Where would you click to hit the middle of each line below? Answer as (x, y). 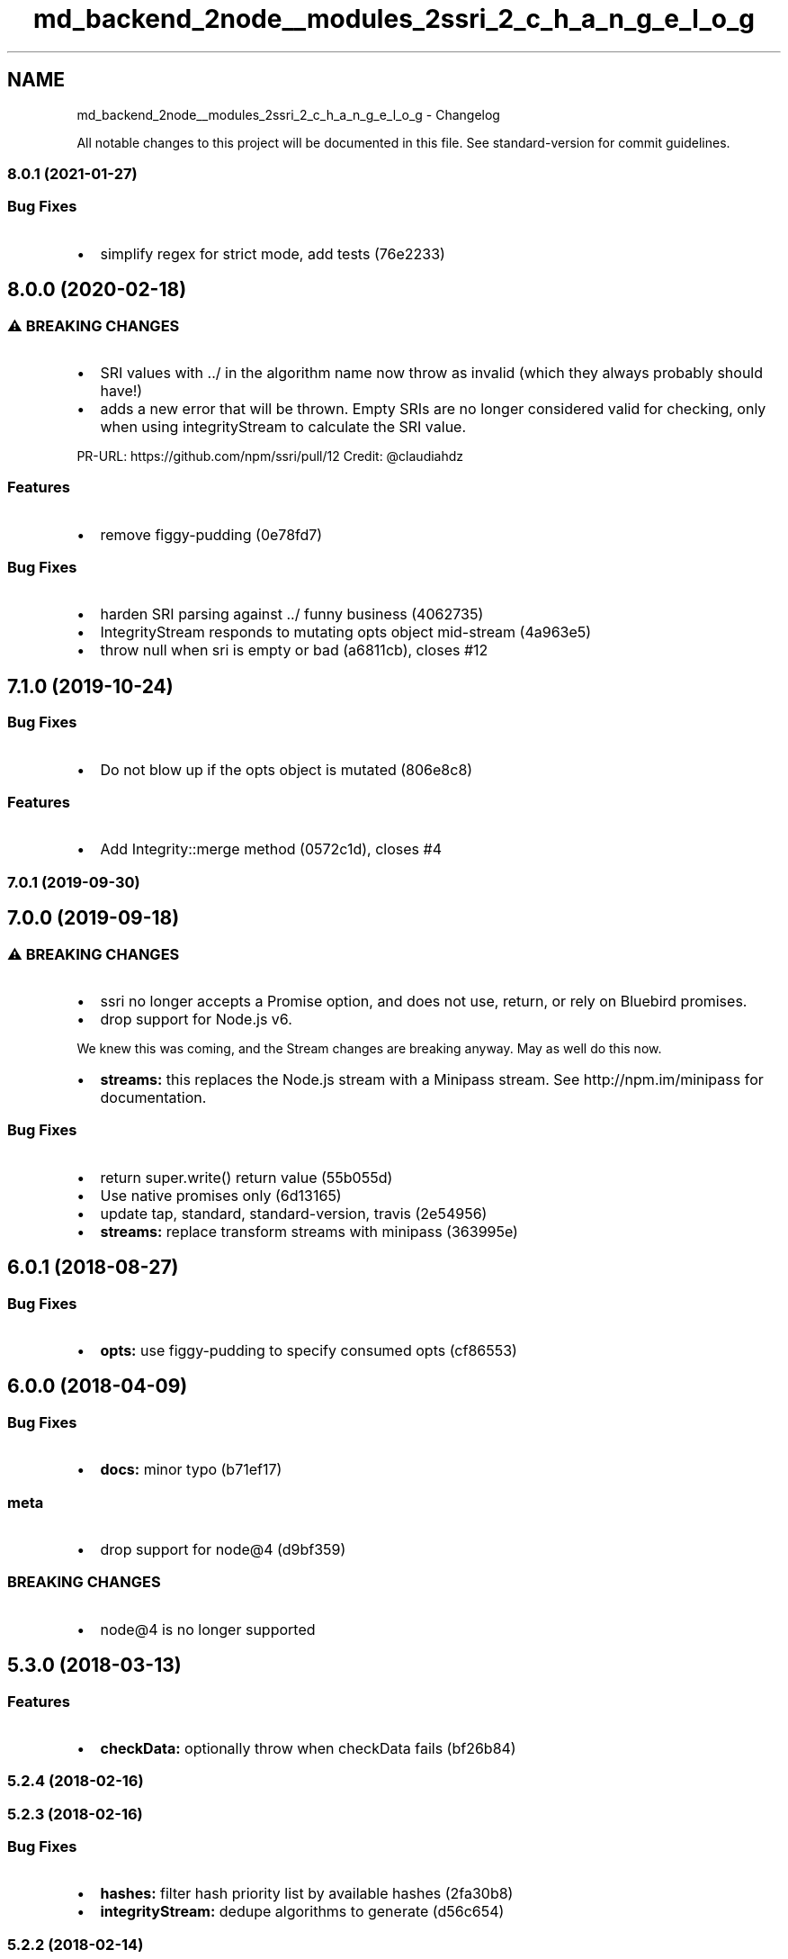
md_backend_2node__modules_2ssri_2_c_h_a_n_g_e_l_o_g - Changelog (288, 114)
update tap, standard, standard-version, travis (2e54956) (294, 1213)
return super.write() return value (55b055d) (246, 1177)
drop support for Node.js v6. (196, 1019)
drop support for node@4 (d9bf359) (223, 1549)
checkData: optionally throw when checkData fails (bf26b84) (308, 1748)
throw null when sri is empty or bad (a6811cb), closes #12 (294, 650)
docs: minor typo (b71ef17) (191, 1470)
